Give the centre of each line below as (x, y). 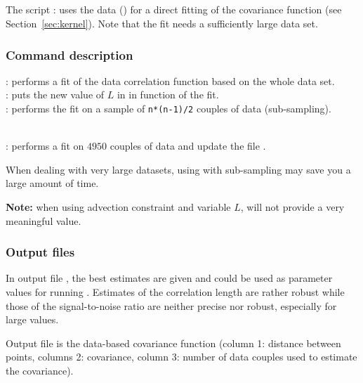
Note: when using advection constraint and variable (118, 207)
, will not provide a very (292, 207)
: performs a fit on (45, 146)
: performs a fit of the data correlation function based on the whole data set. (170, 80)
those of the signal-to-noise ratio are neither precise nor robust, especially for (171, 305)
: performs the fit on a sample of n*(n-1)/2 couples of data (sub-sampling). (169, 108)
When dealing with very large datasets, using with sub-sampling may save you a (178, 169)
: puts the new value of (55, 95)
